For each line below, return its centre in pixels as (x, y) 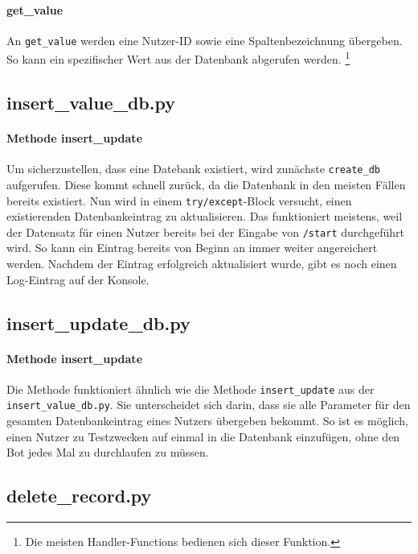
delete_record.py (79, 496)
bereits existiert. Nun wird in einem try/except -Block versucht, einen (179, 200)
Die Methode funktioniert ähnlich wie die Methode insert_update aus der (191, 389)
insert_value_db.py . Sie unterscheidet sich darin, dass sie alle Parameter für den (209, 405)
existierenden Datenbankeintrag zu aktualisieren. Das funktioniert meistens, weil (205, 216)
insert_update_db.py (98, 322)
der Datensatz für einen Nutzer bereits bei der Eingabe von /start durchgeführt (205, 232)
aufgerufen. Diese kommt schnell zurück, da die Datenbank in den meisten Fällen (206, 184)
